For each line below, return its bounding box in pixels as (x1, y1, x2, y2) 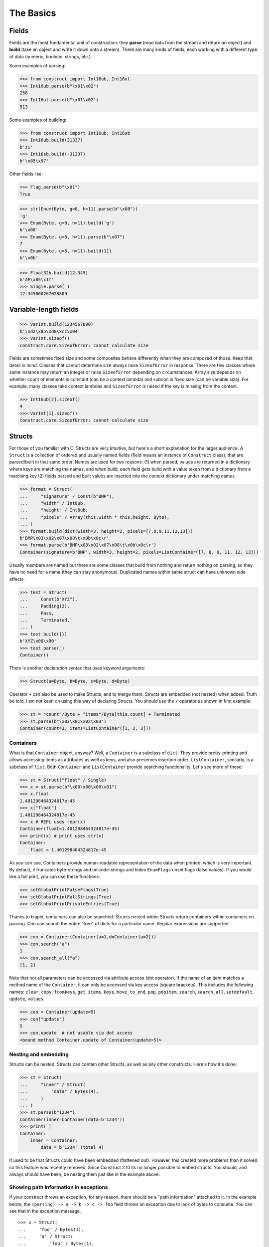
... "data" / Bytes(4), (19, 1089, 99, 1094)
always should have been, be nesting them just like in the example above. (9, 1171, 160, 1177)
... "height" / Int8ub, (19, 507, 88, 513)
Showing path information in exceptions (9, 1184, 108, 1191)
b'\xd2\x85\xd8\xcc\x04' (19, 328, 81, 334)
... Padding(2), (19, 604, 70, 609)
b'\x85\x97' (19, 158, 49, 164)
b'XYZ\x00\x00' (19, 638, 57, 644)
